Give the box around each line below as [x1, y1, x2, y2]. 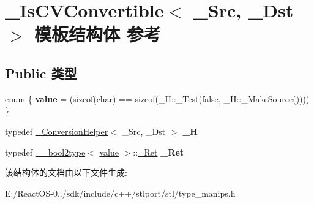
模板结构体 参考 [34, 21, 161, 47]
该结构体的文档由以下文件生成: [5, 166, 127, 179]
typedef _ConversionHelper [5, 124, 108, 137]
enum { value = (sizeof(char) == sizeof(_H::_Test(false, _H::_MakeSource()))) [5, 92, 310, 105]
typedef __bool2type [5, 145, 86, 158]
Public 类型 [5, 63, 77, 82]
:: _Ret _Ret [133, 145, 184, 158]
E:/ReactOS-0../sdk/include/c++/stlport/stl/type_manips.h [5, 186, 236, 199]
